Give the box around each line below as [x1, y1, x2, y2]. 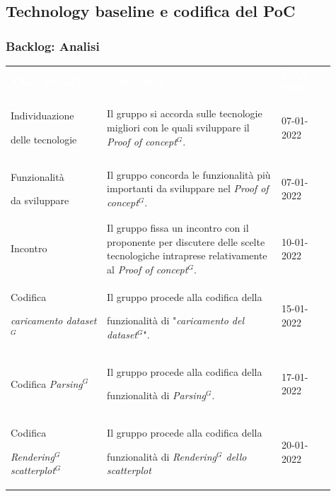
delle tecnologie [11, 131, 77, 146]
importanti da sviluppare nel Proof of [107, 181, 269, 196]
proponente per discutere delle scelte [107, 234, 265, 249]
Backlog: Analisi [6, 37, 100, 54]
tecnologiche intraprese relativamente [107, 248, 267, 263]
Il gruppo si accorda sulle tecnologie [107, 106, 262, 121]
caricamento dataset [11, 313, 97, 328]
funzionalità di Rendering [107, 449, 216, 463]
